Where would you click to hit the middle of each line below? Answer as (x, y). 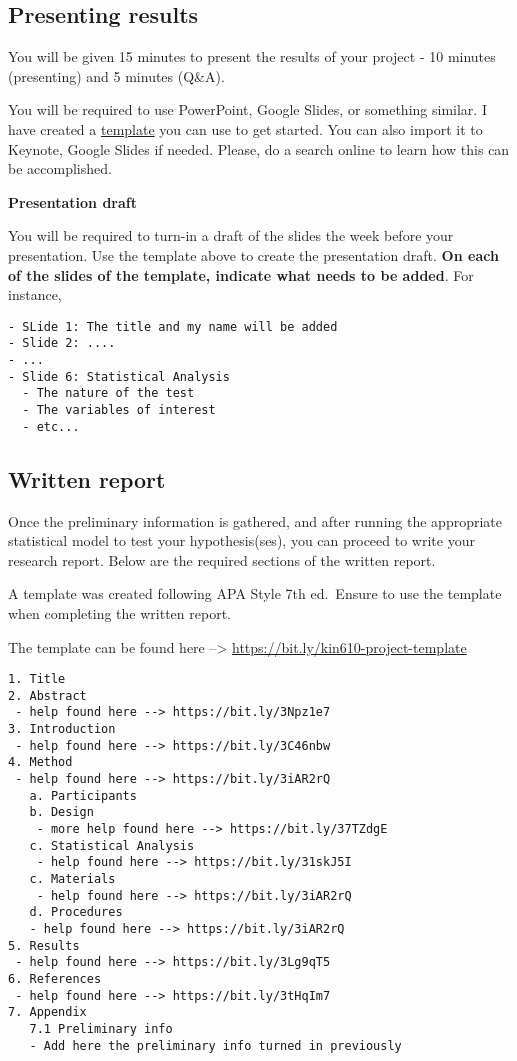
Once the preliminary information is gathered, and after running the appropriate (255, 520)
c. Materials (72, 878)
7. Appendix (47, 1012)
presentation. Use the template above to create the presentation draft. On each (253, 254)
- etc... (51, 426)
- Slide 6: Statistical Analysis (119, 376)
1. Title (37, 679)
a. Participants (83, 795)
